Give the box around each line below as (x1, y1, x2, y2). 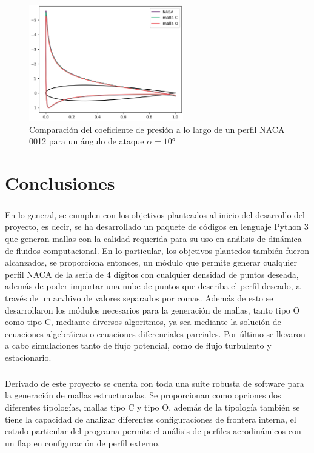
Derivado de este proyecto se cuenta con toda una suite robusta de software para (5, 377, 304, 389)
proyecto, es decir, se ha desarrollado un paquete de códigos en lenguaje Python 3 (5, 220, 309, 233)
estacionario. (5, 351, 52, 363)
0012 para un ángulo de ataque (29, 135, 144, 147)
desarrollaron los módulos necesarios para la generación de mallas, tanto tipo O (5, 303, 300, 316)
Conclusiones (5, 170, 115, 195)
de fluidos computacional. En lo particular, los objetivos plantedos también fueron (5, 244, 309, 257)
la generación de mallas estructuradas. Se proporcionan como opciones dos (5, 389, 281, 401)
